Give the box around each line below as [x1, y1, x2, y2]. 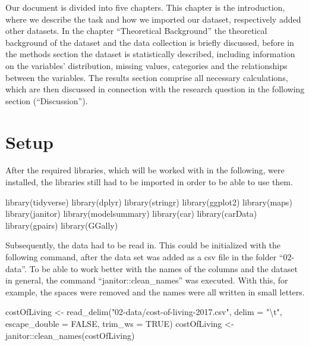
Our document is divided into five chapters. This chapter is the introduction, [5, 1, 285, 13]
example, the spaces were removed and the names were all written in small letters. [5, 285, 305, 298]
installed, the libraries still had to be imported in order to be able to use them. [5, 176, 293, 188]
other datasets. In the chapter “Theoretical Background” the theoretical [5, 24, 267, 37]
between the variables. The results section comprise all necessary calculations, [5, 71, 288, 83]
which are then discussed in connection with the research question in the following [5, 83, 305, 95]
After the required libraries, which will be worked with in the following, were [5, 164, 285, 176]
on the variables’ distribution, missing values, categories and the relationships [5, 59, 288, 71]
